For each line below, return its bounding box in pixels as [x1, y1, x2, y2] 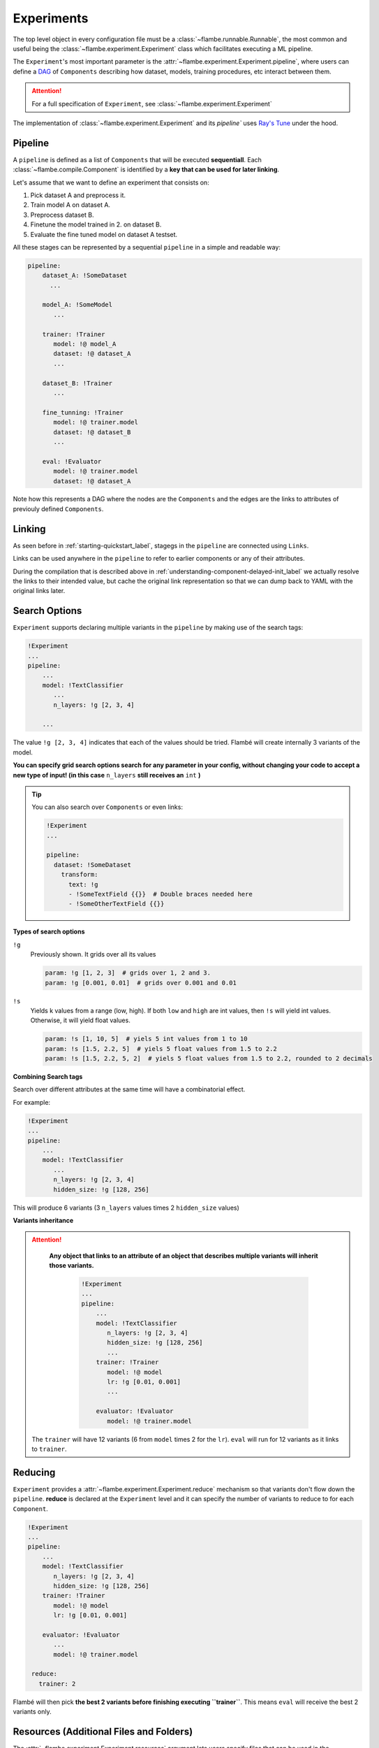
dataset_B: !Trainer [42, 379, 113, 387]
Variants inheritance [13, 1216, 74, 1224]
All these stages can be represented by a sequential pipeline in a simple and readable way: [13, 243, 281, 251]
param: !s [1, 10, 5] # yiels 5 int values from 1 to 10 [45, 1035, 248, 1043]
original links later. [13, 587, 66, 595]
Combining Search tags [13, 1073, 83, 1081]
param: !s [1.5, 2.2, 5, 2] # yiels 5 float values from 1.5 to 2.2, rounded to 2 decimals [45, 1054, 373, 1063]
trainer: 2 [38, 1679, 76, 1688]
